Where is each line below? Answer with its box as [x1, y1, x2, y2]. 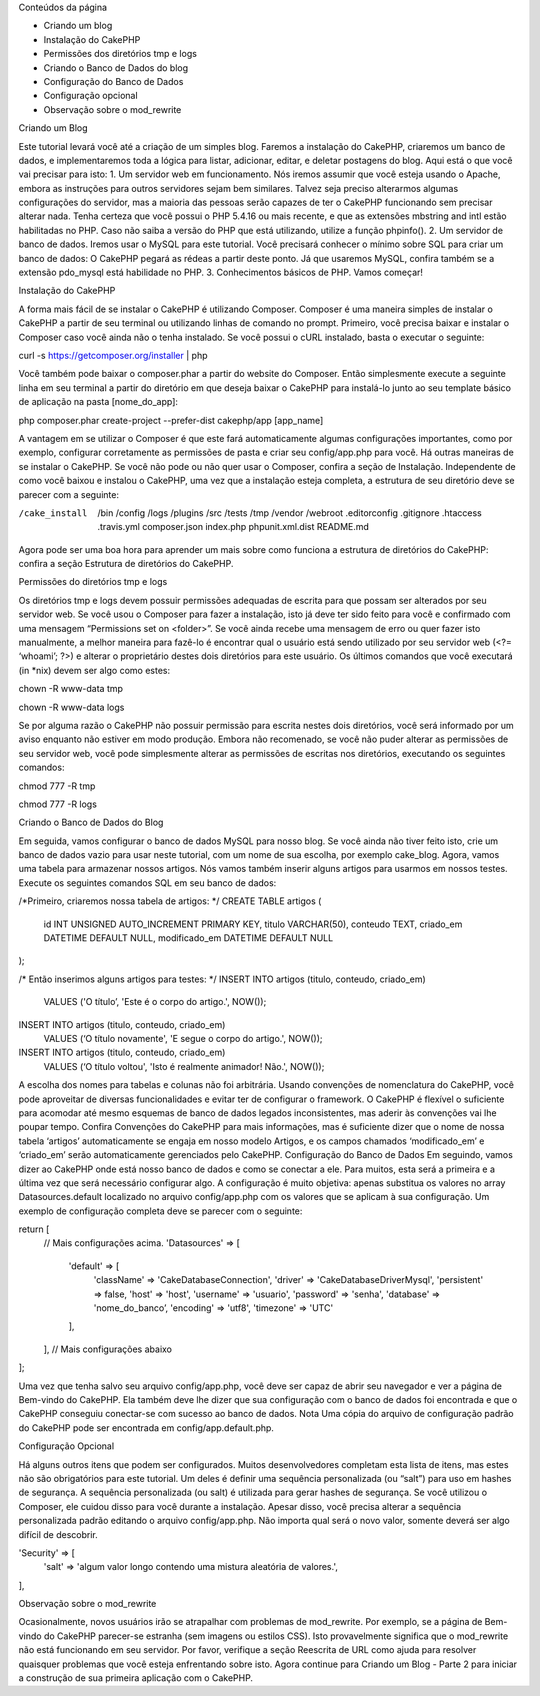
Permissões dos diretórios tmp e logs [43, 48, 197, 60]
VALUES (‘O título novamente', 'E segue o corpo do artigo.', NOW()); [43, 1033, 324, 1044]
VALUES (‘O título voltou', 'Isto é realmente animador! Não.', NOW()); [43, 1060, 325, 1072]
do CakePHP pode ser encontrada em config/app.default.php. [18, 1421, 275, 1434]
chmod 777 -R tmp [18, 780, 96, 792]
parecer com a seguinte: [18, 488, 120, 500]
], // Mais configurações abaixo [43, 1343, 172, 1355]
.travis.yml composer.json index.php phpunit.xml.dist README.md [97, 521, 370, 533]
